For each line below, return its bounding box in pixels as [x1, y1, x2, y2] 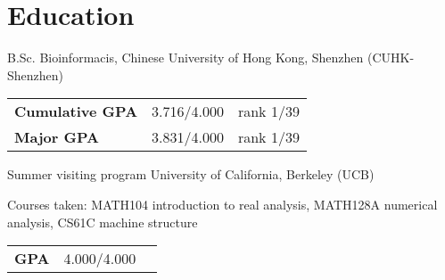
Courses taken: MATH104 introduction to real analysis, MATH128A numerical [7, 194, 438, 213]
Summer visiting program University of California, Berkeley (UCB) [7, 165, 375, 184]
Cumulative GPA [14, 101, 138, 122]
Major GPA [14, 127, 99, 148]
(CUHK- [367, 48, 415, 67]
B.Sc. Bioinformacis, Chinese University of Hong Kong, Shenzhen [7, 48, 364, 67]
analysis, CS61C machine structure [7, 212, 198, 231]
